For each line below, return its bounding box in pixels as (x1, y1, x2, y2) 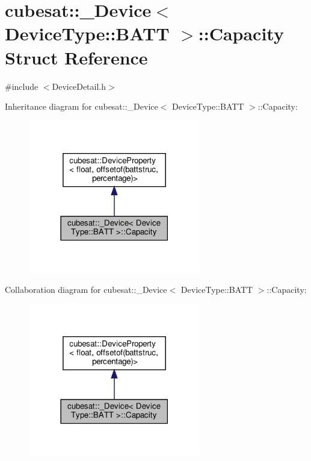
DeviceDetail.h (52, 80, 106, 92)
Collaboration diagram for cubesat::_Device (5, 283, 167, 296)
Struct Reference (5, 45, 148, 69)
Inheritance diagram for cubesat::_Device (5, 100, 158, 113)
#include (5, 80, 38, 92)
